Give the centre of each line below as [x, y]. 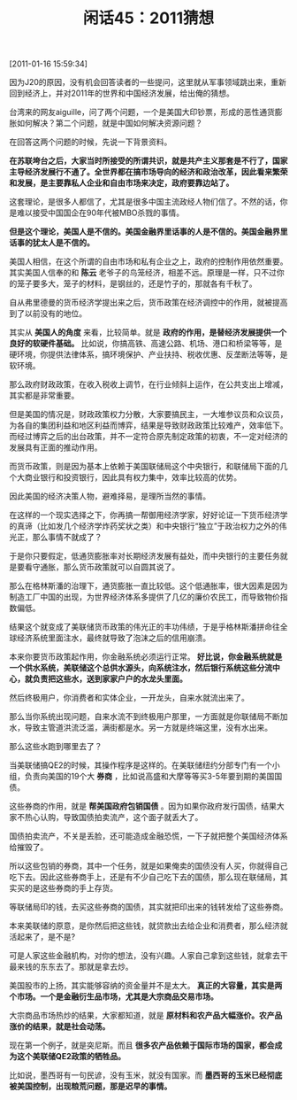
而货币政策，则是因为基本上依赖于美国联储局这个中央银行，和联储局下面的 [145, 467]
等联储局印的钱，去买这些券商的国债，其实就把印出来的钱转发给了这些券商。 [148, 907]
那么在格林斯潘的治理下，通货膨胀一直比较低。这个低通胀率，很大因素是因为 [148, 586]
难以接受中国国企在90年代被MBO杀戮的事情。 [100, 213]
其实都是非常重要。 [44, 396]
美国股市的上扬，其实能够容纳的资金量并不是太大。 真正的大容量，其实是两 [146, 986]
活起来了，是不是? [42, 937]
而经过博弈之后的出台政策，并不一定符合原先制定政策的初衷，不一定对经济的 [148, 437]
